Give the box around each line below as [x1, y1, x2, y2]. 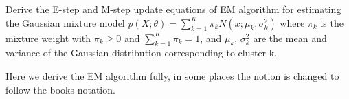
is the [320, 15, 344, 30]
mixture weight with [5, 30, 91, 45]
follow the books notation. [5, 82, 115, 96]
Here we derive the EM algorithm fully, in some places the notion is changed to [5, 68, 339, 82]
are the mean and [253, 30, 327, 45]
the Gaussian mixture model [5, 15, 125, 30]
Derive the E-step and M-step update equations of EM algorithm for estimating [5, 2, 341, 16]
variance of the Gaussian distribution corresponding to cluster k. [5, 45, 278, 60]
